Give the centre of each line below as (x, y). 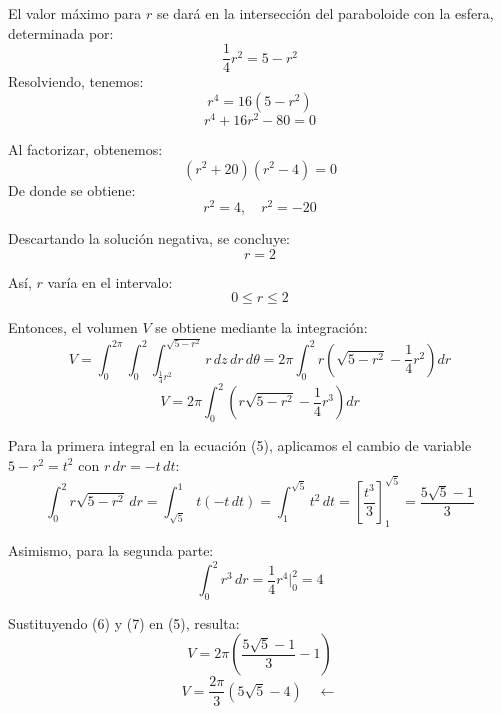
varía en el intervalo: (110, 281)
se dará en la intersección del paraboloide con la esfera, (325, 13)
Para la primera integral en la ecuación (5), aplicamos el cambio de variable (240, 445)
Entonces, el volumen (73, 327)
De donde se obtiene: (72, 189)
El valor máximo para (75, 13)
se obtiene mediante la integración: (261, 327)
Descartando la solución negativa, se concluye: (149, 238)
